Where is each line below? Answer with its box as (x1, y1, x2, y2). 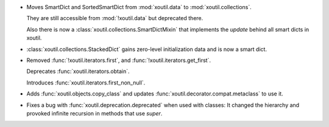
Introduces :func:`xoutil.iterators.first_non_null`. (26, 79, 146, 86)
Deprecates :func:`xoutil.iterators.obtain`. (26, 67, 130, 75)
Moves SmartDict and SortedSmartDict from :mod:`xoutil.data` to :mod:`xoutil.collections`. (26, 4, 252, 10)
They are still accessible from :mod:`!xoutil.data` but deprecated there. (26, 15, 203, 22)
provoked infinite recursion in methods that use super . (26, 109, 163, 117)
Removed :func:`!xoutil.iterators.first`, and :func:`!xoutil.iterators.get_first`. (26, 57, 211, 64)
